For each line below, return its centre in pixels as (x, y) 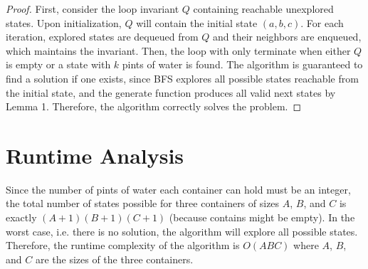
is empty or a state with (58, 64)
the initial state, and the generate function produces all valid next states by (171, 92)
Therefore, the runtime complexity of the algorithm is (123, 245)
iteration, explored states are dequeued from (102, 37)
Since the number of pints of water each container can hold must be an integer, (178, 189)
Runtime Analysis (95, 155)
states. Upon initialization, (64, 22)
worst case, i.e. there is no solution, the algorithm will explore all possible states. (182, 231)
